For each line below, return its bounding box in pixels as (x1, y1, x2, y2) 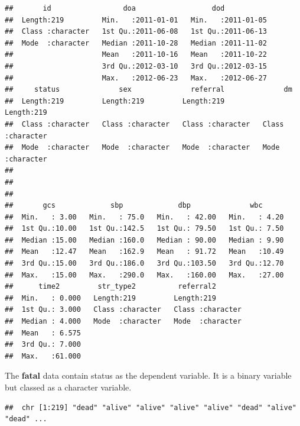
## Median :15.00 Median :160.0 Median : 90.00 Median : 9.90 (5, 235, 284, 244)
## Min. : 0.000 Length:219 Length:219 (5, 293, 216, 302)
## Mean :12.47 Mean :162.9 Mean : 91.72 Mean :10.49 (5, 247, 284, 256)
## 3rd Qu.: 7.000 (5, 340, 81, 349)
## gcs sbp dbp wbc (5, 201, 263, 210)
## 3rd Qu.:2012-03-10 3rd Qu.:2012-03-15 (5, 62, 267, 70)
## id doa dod (5, 4, 225, 12)
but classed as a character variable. (5, 381, 132, 393)
